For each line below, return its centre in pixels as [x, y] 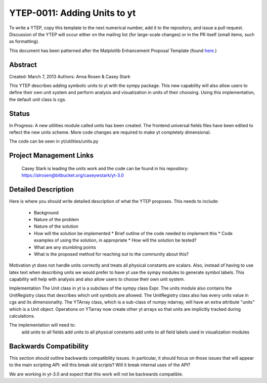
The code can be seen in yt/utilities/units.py [54, 142]
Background [46, 212]
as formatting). [24, 42]
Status [20, 114]
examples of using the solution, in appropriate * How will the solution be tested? [115, 240]
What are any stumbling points [65, 247]
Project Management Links [51, 156]
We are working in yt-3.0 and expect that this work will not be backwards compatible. [96, 374]
